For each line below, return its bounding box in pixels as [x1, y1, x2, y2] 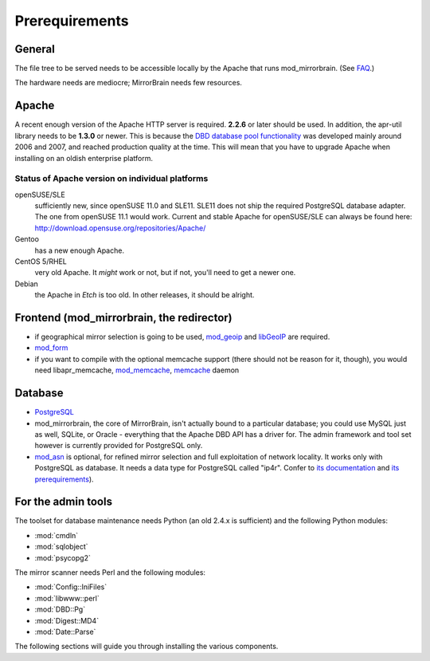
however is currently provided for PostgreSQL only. [34, 441, 203, 451]
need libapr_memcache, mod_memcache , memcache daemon [34, 365, 240, 375]
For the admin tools [14, 495, 113, 509]
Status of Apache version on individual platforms [14, 173, 209, 184]
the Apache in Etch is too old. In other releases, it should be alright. [34, 290, 255, 300]
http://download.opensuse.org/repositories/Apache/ [34, 223, 206, 233]
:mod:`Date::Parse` [34, 627, 96, 636]
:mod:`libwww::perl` [34, 593, 100, 603]
